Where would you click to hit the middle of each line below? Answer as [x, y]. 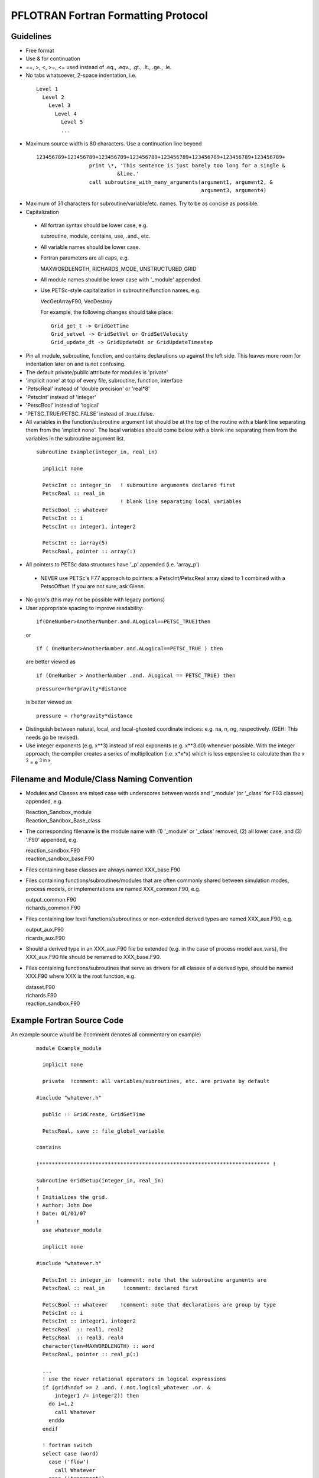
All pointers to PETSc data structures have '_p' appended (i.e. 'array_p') [113, 565]
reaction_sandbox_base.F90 [60, 859]
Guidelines [31, 36]
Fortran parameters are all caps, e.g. [85, 258]
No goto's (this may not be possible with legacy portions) [95, 599]
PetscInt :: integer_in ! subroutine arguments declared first [139, 485]
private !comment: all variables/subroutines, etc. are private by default [156, 1081]
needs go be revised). [52, 737]
